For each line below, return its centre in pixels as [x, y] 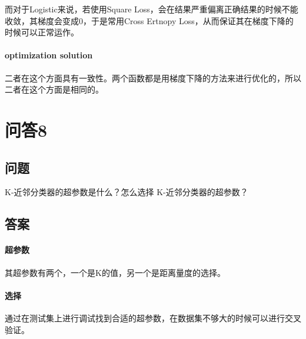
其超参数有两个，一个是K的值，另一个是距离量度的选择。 [115, 272]
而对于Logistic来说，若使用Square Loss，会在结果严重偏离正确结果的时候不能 [152, 9]
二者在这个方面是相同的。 [54, 89]
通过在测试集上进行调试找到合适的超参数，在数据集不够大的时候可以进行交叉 [153, 317]
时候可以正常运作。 [42, 32]
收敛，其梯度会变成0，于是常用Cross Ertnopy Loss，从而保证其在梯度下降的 [149, 20]
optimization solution [49, 55]
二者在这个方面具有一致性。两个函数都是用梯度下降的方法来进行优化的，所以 [153, 78]
